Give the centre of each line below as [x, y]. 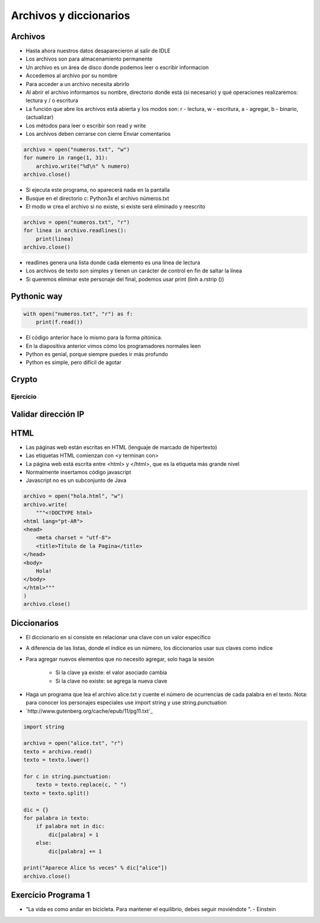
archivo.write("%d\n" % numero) [83, 166]
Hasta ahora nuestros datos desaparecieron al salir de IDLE [98, 51]
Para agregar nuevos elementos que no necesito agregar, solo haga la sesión [120, 659]
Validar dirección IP [48, 414]
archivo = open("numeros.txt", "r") [77, 222]
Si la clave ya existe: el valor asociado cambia [111, 673]
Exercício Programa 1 [50, 895]
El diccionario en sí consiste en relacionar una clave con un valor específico [118, 637]
